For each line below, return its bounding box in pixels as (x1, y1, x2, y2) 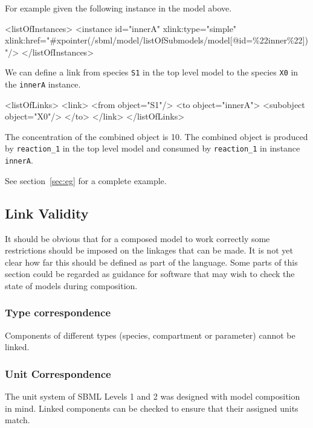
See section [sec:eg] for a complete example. (5, 174, 167, 187)
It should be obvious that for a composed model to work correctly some (5, 232, 270, 244)
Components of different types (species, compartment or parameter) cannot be (5, 328, 295, 341)
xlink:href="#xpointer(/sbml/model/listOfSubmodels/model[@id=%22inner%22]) (5, 34, 308, 46)
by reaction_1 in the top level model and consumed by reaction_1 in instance (5, 142, 300, 155)
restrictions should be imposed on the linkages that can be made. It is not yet (5, 244, 293, 257)
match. (5, 414, 30, 426)
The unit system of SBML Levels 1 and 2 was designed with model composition (5, 390, 300, 403)
